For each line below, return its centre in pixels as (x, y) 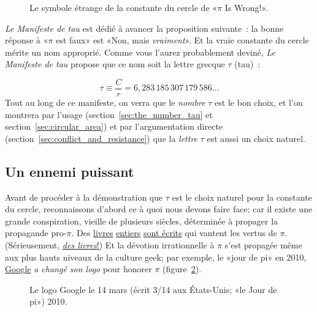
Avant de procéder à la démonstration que (84, 197)
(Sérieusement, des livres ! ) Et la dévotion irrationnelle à (110, 244)
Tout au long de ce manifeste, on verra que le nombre (105, 102)
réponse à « (27, 40)
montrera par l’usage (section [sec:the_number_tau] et (109, 114)
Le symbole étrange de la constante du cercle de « (124, 7)
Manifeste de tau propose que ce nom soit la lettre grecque (115, 64)
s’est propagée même (263, 244)
